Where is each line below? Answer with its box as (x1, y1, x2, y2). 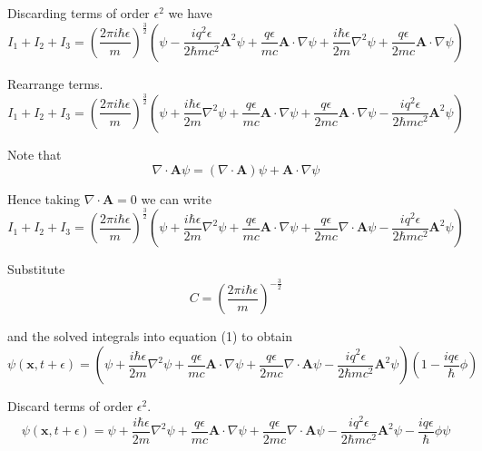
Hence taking (7, 189, 81, 208)
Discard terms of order (7, 397, 133, 415)
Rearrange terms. (7, 74, 103, 93)
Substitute (7, 260, 65, 279)
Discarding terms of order (7, 4, 150, 22)
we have (168, 4, 212, 22)
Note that (7, 144, 62, 163)
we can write (141, 189, 211, 208)
